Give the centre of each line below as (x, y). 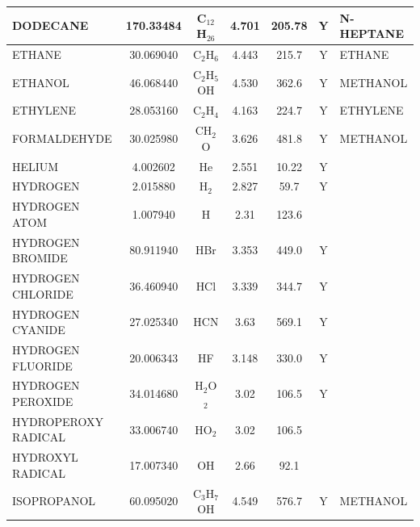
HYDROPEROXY (58, 421)
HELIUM (36, 166)
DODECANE (50, 25)
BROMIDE (40, 258)
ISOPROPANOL (54, 501)
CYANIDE (39, 330)
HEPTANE (372, 33)
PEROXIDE (43, 401)
